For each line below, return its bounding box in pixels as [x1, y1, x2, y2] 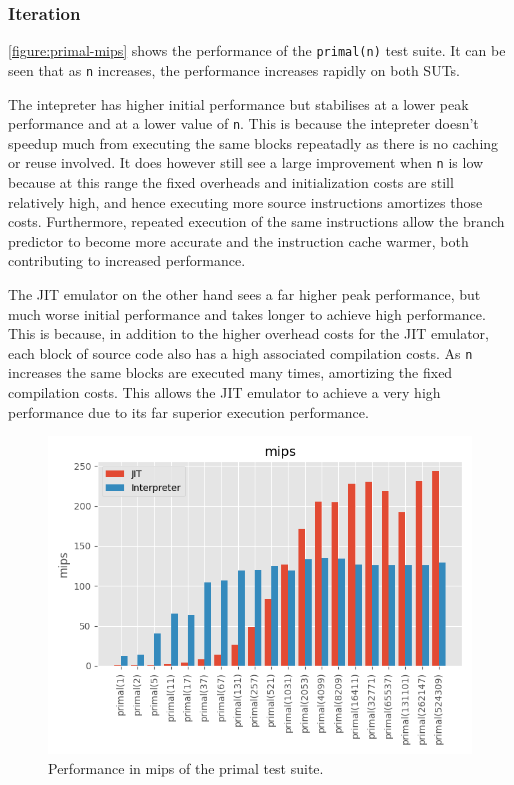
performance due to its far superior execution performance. [8, 401, 369, 422]
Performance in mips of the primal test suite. [48, 757, 324, 778]
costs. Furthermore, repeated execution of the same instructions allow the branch [8, 211, 505, 232]
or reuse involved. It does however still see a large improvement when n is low [8, 152, 484, 173]
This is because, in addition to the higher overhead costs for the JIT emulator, [8, 323, 489, 344]
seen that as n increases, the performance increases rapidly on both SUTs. [8, 59, 461, 80]
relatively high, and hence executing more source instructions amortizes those [8, 191, 483, 212]
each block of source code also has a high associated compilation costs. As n [8, 342, 473, 363]
